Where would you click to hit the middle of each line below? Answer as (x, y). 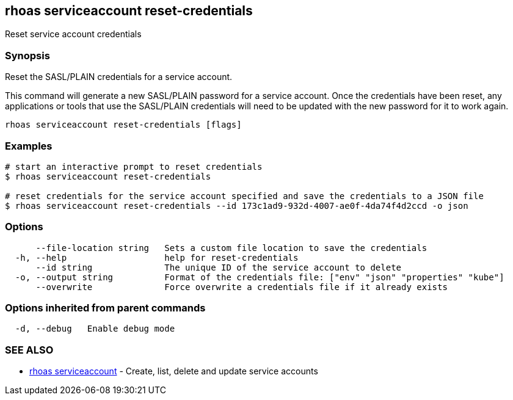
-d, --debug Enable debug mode (95, 329)
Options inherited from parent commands (105, 308)
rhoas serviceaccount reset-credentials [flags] (123, 125)
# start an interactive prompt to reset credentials (134, 166)
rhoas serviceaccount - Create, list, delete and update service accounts (174, 371)
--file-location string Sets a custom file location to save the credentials (231, 248)
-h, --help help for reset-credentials (157, 257)
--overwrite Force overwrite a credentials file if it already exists (242, 287)
